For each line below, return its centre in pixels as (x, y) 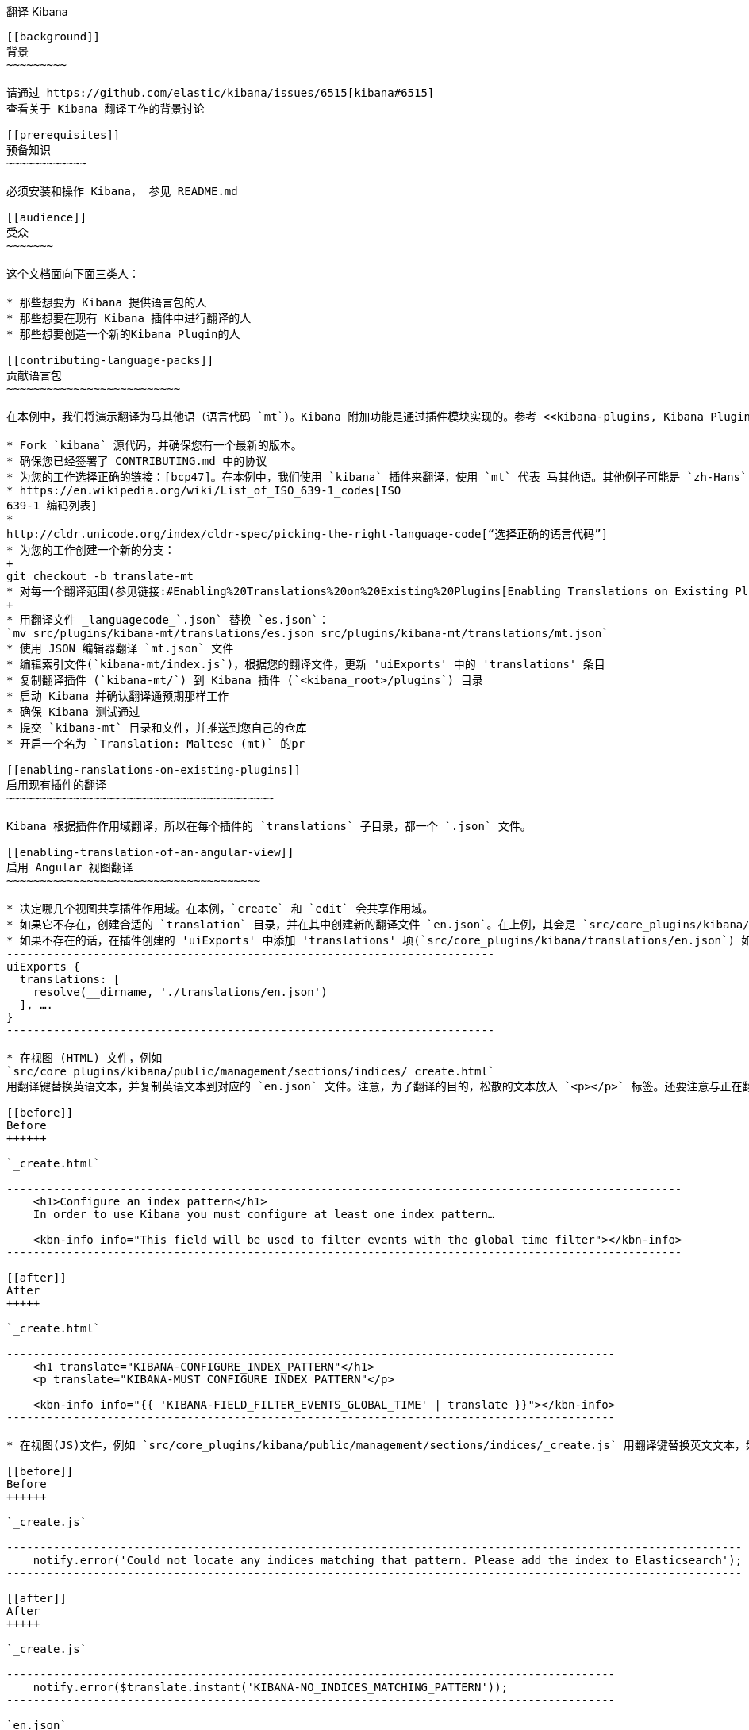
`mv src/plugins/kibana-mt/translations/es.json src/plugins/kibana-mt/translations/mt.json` (307, 633)
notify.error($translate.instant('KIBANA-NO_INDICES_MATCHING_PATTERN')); (271, 1687)
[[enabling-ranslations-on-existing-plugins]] (154, 770)
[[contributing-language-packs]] (110, 360)
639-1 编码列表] (52, 506)
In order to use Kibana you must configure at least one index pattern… (264, 1214)
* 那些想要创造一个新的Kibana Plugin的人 (123, 334)
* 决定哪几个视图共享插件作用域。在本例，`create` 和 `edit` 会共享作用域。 (220, 909)
